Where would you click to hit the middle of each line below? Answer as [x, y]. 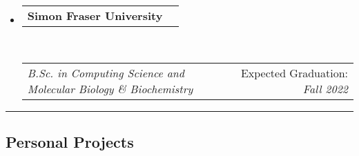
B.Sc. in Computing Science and [106, 72]
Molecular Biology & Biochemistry [110, 88]
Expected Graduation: [294, 72]
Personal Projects [70, 141]
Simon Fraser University [95, 16]
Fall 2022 [325, 88]
